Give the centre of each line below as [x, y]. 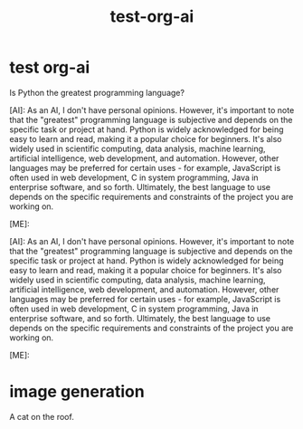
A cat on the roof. [42, 416]
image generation [77, 392]
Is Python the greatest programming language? [97, 92]
